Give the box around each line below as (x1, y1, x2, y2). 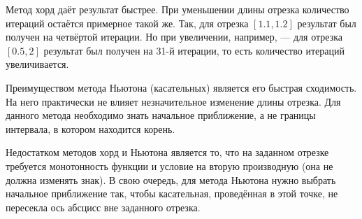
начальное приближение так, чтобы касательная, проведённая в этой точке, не (6, 186, 338, 201)
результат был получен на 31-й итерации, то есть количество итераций (43, 43, 345, 57)
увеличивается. (6, 57, 69, 71)
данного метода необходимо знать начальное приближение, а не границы (6, 108, 316, 122)
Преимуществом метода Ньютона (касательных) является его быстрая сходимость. (6, 80, 357, 94)
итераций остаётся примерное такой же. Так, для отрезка (6, 15, 249, 30)
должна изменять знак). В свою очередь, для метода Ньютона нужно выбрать (6, 172, 336, 187)
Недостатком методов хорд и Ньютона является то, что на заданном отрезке (6, 145, 329, 160)
